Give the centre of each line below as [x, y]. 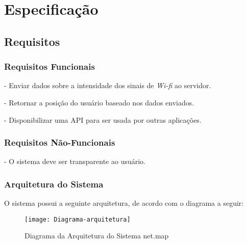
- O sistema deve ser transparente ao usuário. [75, 161]
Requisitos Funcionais [50, 66]
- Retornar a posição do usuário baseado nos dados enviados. [99, 102]
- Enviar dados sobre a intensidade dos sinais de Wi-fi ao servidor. [108, 85]
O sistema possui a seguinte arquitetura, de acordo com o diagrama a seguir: [124, 203]
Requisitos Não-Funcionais [60, 142]
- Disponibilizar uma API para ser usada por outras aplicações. [103, 119]
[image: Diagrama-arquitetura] [78, 219]
